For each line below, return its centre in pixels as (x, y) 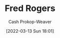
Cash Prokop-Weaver (30, 22)
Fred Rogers (30, 8)
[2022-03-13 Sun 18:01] (30, 31)
